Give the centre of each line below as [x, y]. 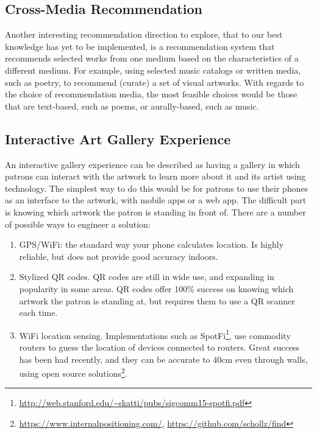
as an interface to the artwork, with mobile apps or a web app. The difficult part [156, 200]
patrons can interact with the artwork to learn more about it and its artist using [155, 176]
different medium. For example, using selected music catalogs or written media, [153, 70]
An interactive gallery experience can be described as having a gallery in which [152, 164]
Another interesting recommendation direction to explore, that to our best [144, 34]
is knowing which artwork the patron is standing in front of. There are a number [155, 212]
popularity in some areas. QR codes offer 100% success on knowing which [156, 288]
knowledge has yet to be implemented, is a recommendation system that [140, 46]
